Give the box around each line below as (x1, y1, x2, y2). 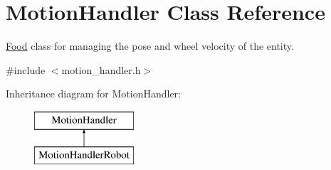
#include (6, 62, 46, 77)
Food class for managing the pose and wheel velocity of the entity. (6, 38, 294, 53)
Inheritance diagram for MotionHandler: (6, 86, 181, 101)
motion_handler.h (61, 62, 141, 77)
